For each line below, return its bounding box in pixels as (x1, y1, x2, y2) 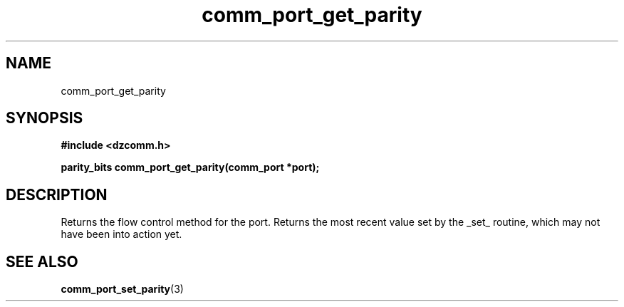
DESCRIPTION (6, 185, 108, 204)
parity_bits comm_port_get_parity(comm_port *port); (61, 161, 320, 174)
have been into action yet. (61, 228, 182, 241)
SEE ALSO (6, 252, 78, 271)
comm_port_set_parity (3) (61, 283, 184, 296)
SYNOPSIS (6, 109, 83, 128)
